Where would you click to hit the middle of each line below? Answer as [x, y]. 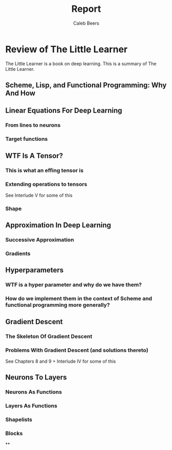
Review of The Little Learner [66, 49]
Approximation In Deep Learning [58, 225]
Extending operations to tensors [46, 184]
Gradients [18, 254]
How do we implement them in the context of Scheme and [79, 298]
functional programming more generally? [58, 305]
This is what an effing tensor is [44, 170]
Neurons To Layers [36, 377]
